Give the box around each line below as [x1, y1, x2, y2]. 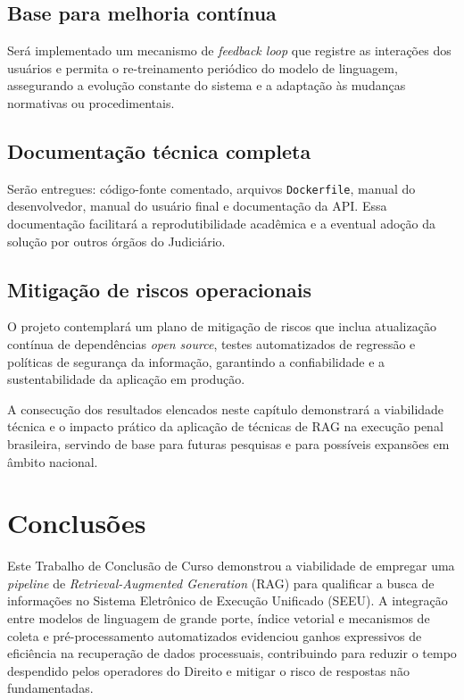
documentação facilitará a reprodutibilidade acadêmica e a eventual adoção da [7, 214, 436, 233]
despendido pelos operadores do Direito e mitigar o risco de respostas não [7, 661, 410, 679]
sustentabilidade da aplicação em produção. [7, 370, 245, 388]
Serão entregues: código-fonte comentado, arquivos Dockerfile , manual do [7, 179, 416, 197]
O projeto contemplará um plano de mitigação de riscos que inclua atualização [7, 317, 436, 336]
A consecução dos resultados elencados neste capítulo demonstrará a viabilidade [7, 399, 444, 418]
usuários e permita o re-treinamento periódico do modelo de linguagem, [7, 58, 398, 77]
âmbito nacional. [7, 452, 98, 471]
